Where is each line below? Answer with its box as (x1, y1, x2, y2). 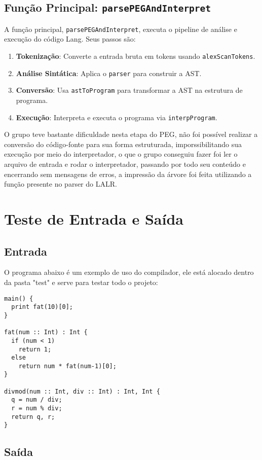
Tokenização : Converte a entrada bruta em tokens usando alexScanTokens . (16, 51, 255, 61)
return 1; (18, 345, 52, 353)
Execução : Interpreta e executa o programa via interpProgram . (16, 112, 217, 122)
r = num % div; (11, 405, 62, 412)
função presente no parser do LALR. (4, 179, 117, 189)
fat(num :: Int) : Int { (4, 329, 88, 336)
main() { (4, 295, 33, 302)
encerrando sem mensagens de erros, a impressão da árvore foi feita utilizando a (4, 168, 252, 179)
